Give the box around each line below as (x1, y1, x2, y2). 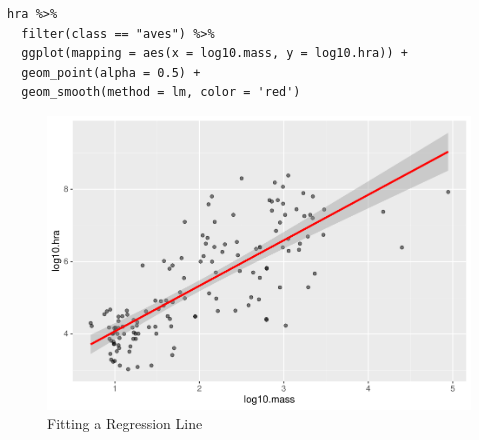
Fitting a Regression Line (47, 413, 203, 434)
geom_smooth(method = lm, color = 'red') (21, 85, 301, 100)
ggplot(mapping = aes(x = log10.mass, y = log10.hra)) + (21, 46, 408, 61)
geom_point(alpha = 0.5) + (21, 65, 201, 80)
